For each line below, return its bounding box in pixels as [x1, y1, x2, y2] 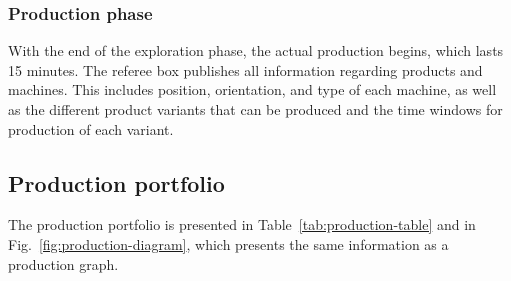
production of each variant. [8, 118, 174, 139]
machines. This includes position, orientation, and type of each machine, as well [8, 79, 497, 100]
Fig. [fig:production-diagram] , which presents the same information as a [8, 233, 449, 254]
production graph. [8, 253, 119, 274]
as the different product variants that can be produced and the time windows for [8, 99, 503, 119]
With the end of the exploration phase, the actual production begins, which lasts [8, 40, 504, 61]
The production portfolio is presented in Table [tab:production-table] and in [8, 214, 476, 235]
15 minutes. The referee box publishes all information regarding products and [8, 59, 483, 80]
